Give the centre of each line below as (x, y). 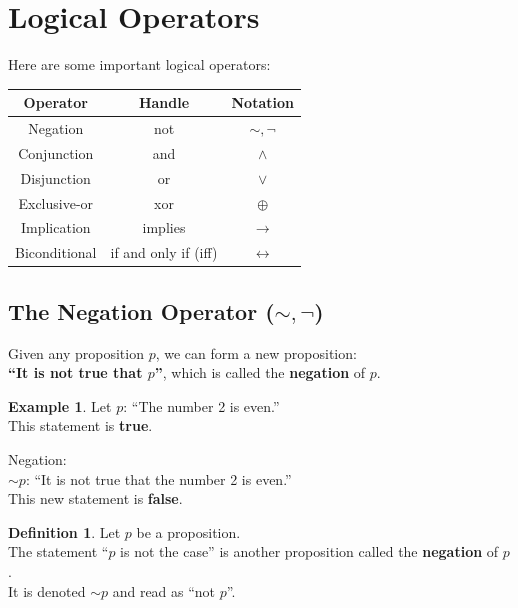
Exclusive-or (56, 202)
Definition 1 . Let (64, 531)
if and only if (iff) (164, 252)
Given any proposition (76, 352)
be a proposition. (188, 531)
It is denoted (47, 590)
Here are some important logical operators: (139, 64)
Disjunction (55, 177)
